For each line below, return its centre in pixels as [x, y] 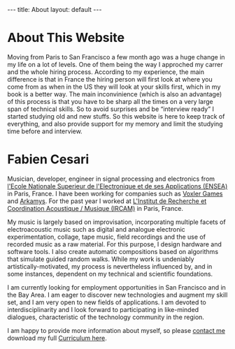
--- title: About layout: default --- [55, 9]
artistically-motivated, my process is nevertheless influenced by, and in [110, 266]
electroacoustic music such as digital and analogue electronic [96, 229]
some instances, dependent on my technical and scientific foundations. [110, 274]
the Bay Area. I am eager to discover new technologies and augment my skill [117, 295]
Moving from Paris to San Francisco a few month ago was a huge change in [116, 57]
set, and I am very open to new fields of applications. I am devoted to [107, 302]
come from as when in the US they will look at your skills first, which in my [114, 87]
